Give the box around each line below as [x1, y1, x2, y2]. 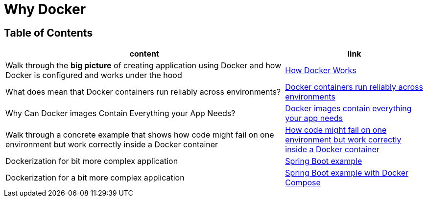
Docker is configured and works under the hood [5, 70, 182, 80]
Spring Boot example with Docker [285, 168, 409, 178]
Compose [285, 178, 321, 188]
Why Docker [4, 1, 86, 18]
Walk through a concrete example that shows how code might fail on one [5, 130, 274, 140]
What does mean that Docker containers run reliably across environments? [5, 87, 281, 97]
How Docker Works [285, 65, 356, 76]
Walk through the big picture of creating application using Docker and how [5, 60, 282, 71]
